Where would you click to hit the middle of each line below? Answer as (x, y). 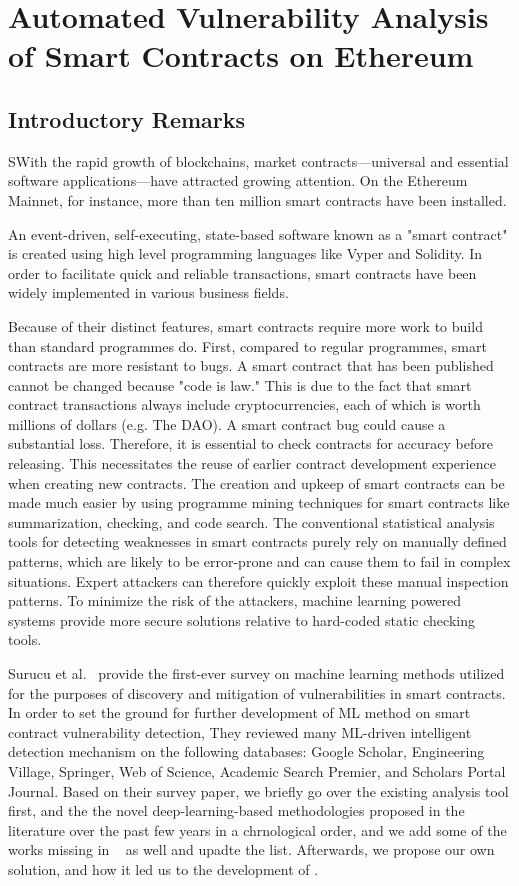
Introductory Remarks (127, 118)
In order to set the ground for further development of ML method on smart (239, 712)
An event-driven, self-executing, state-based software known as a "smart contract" (258, 233)
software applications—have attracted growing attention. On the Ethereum (238, 180)
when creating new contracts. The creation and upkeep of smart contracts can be (256, 482)
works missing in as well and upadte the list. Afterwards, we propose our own (251, 849)
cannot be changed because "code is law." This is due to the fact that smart (240, 384)
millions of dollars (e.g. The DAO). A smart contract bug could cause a (227, 423)
